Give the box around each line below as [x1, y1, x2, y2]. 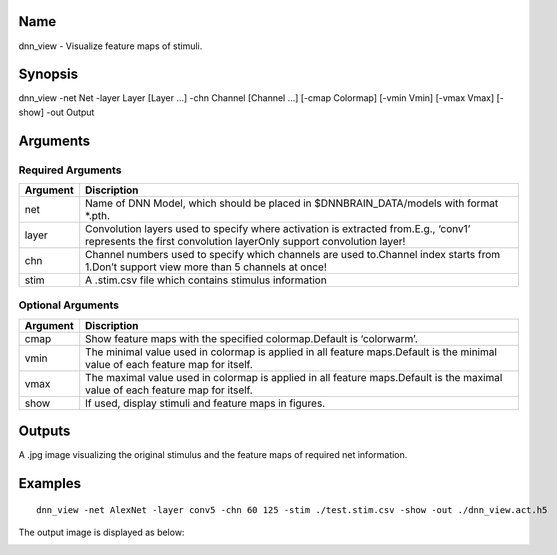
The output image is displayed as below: [18, 526, 185, 539]
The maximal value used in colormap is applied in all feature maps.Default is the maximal [85, 370, 503, 384]
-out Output [46, 106, 95, 118]
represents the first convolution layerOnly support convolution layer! [85, 234, 406, 248]
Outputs [18, 423, 71, 440]
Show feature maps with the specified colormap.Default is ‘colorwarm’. [85, 331, 419, 345]
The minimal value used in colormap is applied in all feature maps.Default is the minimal [85, 345, 497, 359]
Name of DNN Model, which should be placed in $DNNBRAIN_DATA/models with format [85, 196, 499, 210]
